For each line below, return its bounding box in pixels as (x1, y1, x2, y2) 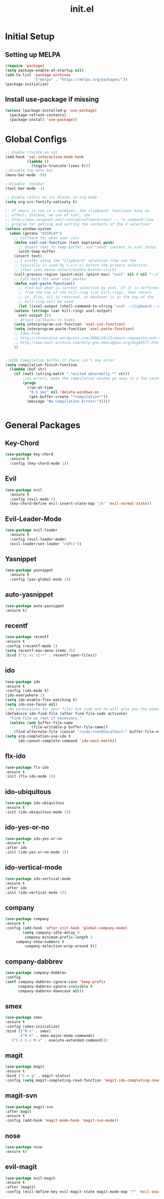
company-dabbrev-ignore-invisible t (18, 984, 93, 989)
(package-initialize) (5, 82, 49, 87)
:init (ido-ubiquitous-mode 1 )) (5, 809, 71, 814)
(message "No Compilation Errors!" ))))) (26, 399, 110, 404)
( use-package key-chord (5, 452, 54, 457)
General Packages (5, 419, 81, 431)
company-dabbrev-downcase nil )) (18, 989, 84, 993)
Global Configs (5, 134, 67, 145)
